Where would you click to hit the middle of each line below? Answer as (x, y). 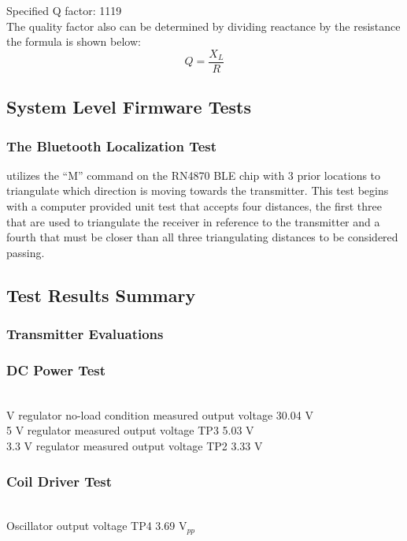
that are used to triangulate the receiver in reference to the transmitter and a (193, 221)
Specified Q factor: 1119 (64, 10)
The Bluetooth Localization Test (112, 146)
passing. (26, 252)
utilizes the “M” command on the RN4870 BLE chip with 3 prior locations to (194, 175)
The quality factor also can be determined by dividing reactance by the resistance (203, 26)
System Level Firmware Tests (129, 107)
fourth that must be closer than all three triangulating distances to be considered (202, 237)
